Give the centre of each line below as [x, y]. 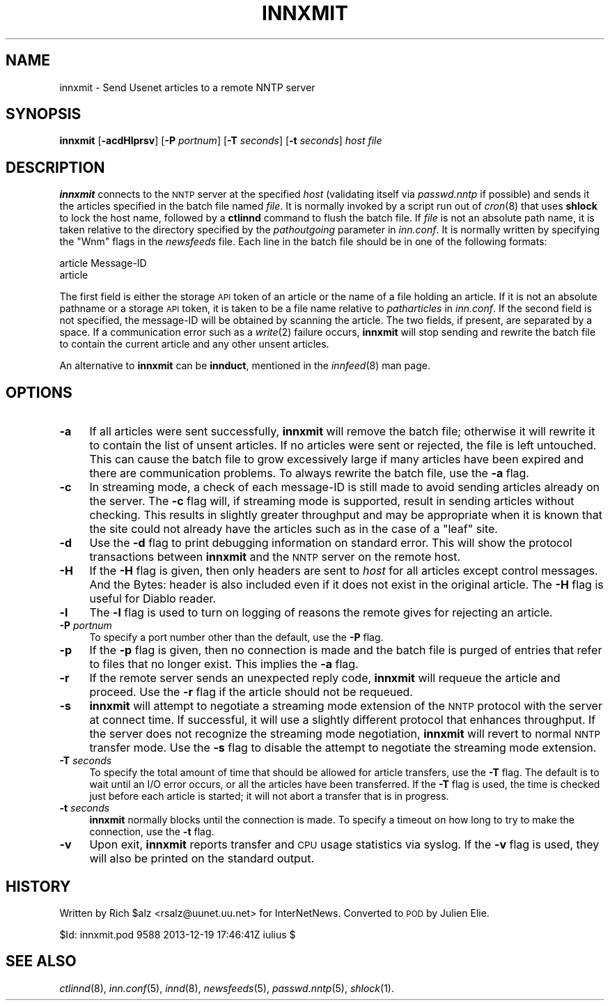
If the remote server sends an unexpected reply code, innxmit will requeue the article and [325, 678]
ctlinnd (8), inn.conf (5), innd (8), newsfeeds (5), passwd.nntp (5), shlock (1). [227, 988]
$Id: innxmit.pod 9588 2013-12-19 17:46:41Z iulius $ [178, 934]
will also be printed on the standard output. [202, 859]
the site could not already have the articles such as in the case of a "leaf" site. [294, 529]
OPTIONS [39, 392]
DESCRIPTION [55, 167]
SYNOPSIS [44, 114]
